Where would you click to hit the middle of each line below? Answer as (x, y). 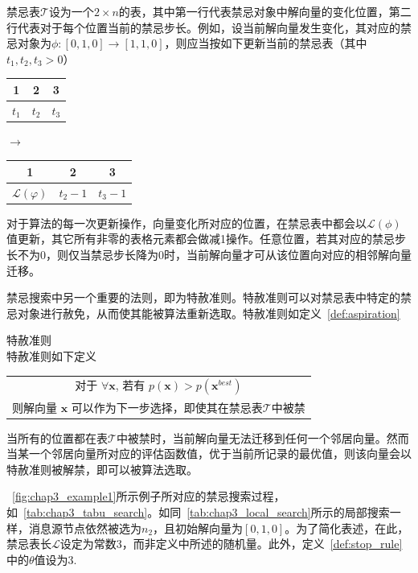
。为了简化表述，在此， (347, 528)
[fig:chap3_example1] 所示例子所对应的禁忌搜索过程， (149, 496)
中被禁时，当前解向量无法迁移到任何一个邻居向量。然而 (262, 437)
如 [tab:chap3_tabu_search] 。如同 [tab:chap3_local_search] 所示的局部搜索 (198, 512)
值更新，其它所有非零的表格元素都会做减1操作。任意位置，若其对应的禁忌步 (206, 239)
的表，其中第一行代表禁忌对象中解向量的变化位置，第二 (265, 11)
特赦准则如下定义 (51, 356)
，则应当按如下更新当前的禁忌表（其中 (266, 43)
